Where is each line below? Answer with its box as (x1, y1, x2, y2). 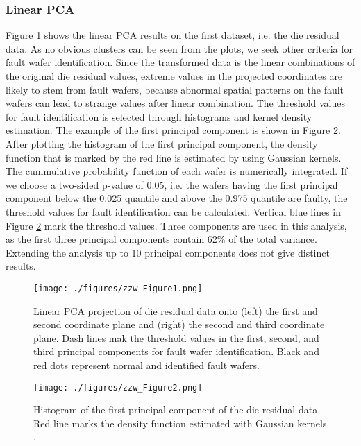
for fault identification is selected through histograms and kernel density (6, 109, 312, 123)
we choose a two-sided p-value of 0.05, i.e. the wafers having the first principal (6, 177, 338, 191)
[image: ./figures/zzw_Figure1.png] (33, 283, 203, 293)
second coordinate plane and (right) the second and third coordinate (33, 317, 325, 332)
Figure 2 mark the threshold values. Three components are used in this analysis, (6, 218, 347, 232)
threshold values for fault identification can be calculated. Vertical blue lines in (6, 204, 341, 218)
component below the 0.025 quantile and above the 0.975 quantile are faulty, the (6, 191, 348, 205)
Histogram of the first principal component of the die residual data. (33, 402, 321, 417)
